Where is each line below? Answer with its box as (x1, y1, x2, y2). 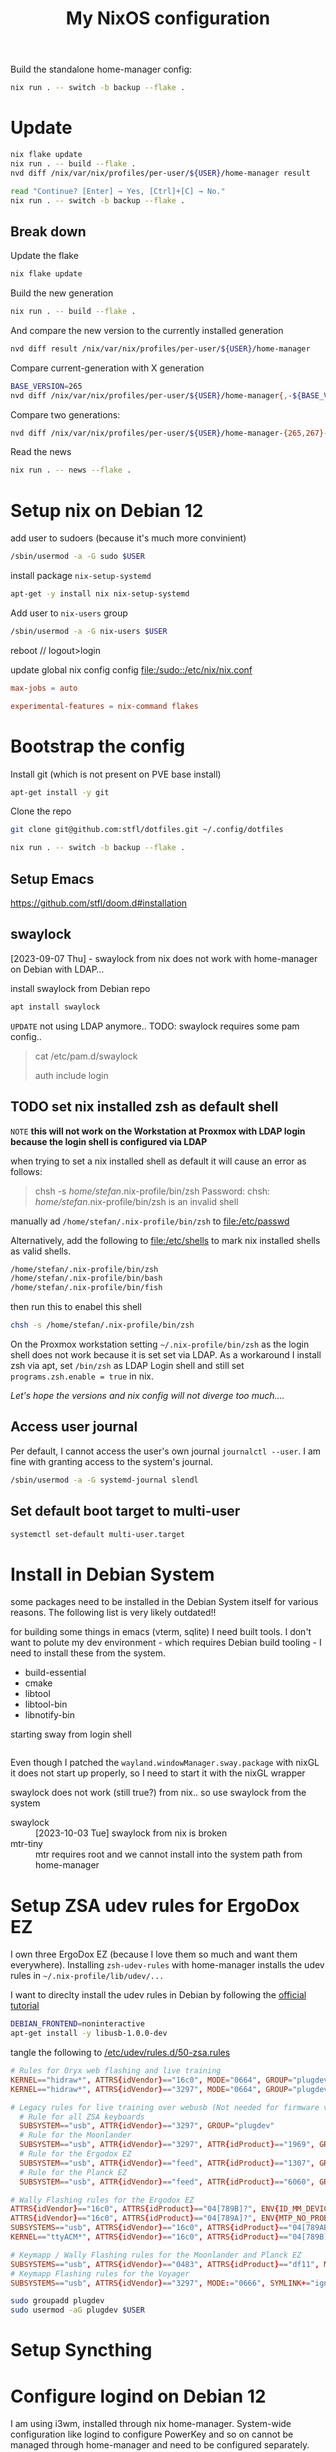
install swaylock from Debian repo (10, 982, 151, 994)
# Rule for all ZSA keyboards (19, 2112, 145, 2122)
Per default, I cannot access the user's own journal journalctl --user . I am (10, 1445, 322, 1457)
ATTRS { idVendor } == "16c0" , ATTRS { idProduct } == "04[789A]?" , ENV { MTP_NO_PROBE (10, 2213, 333, 2224)
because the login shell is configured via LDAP (10, 1135, 208, 1147)
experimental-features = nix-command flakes (10, 701, 199, 711)
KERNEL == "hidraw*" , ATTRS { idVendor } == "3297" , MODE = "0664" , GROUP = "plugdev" (10, 2084, 333, 2094)
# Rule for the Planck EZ (19, 2167, 128, 2177)
